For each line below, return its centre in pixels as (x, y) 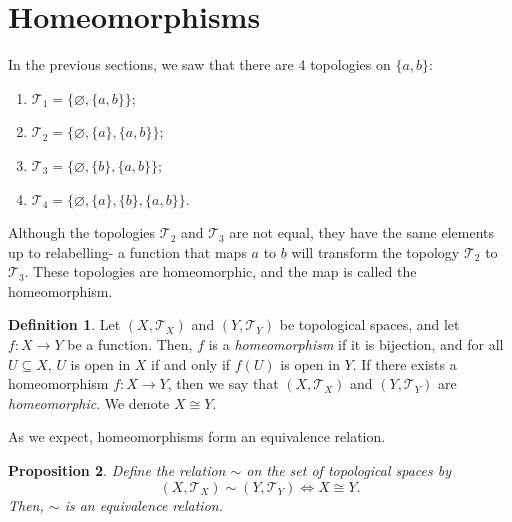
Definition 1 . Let (64, 324)
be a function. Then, (130, 344)
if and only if (191, 363)
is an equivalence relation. (143, 504)
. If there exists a (404, 363)
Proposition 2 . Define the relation (117, 470)
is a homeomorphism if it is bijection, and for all (356, 344)
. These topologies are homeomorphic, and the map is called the (220, 271)
